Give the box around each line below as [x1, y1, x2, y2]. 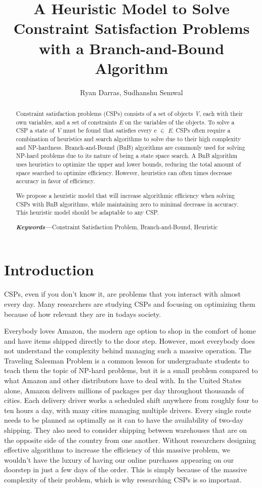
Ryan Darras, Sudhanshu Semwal [80, 87, 183, 97]
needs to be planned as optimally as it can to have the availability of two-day [4, 415, 244, 425]
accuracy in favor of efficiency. [16, 177, 95, 185]
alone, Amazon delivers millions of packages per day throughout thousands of [4, 385, 244, 395]
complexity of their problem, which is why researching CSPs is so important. [4, 474, 242, 485]
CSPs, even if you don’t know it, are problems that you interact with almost [4, 289, 241, 299]
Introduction [4, 259, 94, 280]
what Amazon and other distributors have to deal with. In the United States [4, 375, 242, 386]
